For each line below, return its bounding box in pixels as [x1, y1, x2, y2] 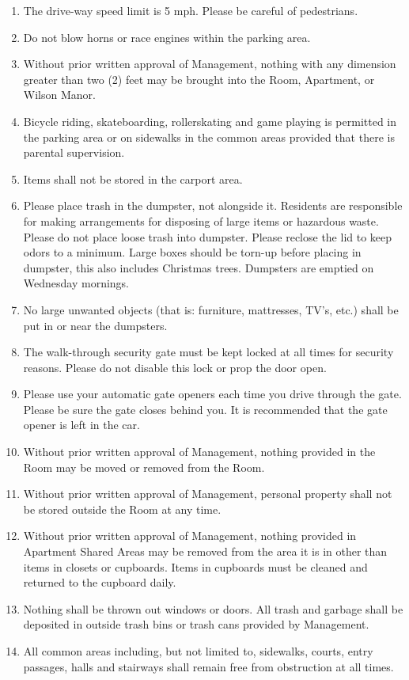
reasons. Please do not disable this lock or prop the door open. [23, 359, 327, 375]
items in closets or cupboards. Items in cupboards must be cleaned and [23, 558, 368, 575]
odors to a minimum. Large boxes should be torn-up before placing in [23, 244, 362, 260]
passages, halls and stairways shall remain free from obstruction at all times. [23, 658, 394, 674]
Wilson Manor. [23, 86, 96, 103]
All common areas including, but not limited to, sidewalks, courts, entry [23, 643, 373, 659]
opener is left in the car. [23, 416, 140, 433]
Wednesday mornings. [23, 275, 130, 291]
